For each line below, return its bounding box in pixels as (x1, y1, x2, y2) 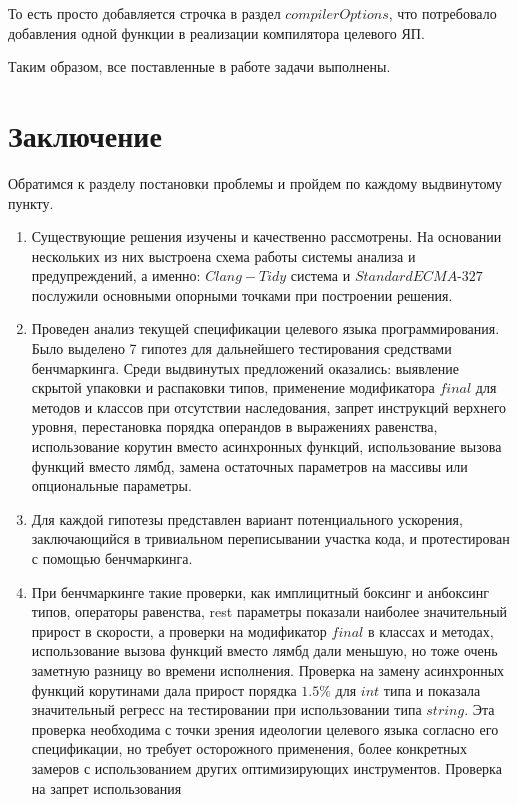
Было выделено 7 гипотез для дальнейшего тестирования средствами (31, 338, 452, 359)
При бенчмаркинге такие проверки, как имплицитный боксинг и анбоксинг (31, 581, 489, 602)
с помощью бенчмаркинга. (31, 548, 193, 568)
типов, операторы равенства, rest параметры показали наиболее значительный (31, 601, 508, 622)
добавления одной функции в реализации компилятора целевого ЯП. (8, 22, 425, 43)
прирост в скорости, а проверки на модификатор (31, 620, 327, 641)
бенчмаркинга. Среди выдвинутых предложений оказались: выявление (31, 357, 460, 378)
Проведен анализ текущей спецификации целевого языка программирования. (31, 318, 500, 339)
